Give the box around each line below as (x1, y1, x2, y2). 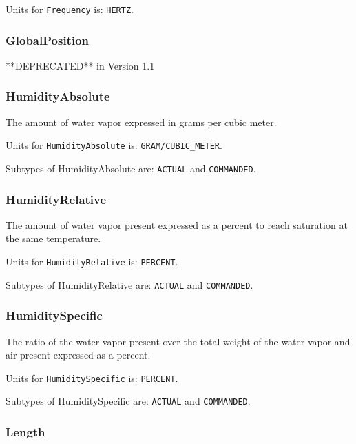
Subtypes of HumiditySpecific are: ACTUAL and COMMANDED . (6, 394, 251, 408)
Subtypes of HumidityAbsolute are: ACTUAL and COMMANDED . (6, 161, 256, 175)
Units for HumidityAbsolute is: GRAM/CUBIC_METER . (6, 138, 222, 152)
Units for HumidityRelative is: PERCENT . (6, 254, 178, 268)
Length (6, 423, 45, 440)
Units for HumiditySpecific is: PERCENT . (6, 370, 178, 385)
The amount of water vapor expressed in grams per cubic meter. (6, 114, 277, 129)
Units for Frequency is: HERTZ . (6, 2, 134, 16)
